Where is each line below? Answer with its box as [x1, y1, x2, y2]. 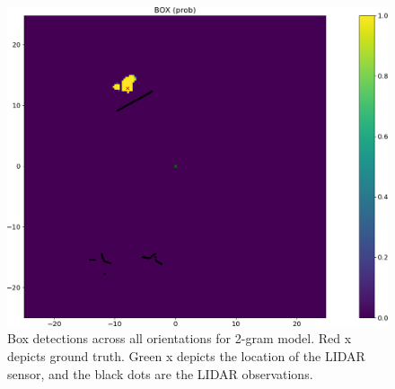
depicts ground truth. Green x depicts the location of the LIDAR [7, 347, 365, 366]
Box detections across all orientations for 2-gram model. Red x [7, 329, 352, 348]
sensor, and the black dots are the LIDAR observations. [7, 364, 313, 383]
